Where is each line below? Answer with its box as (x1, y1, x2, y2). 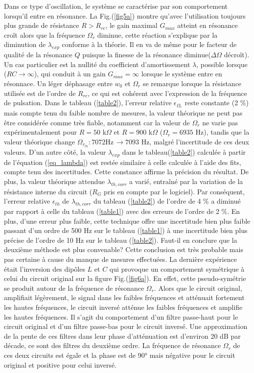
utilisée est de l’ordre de (4, 88, 76, 98)
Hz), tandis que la (195, 127, 250, 137)
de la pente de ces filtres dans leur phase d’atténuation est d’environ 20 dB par (4, 330, 241, 341)
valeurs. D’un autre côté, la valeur (4, 146, 106, 157)
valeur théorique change (4, 136, 75, 146)
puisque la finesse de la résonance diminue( (82, 49, 211, 60)
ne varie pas (202, 117, 238, 127)
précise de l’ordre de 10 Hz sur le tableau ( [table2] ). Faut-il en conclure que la (4, 234, 237, 245)
